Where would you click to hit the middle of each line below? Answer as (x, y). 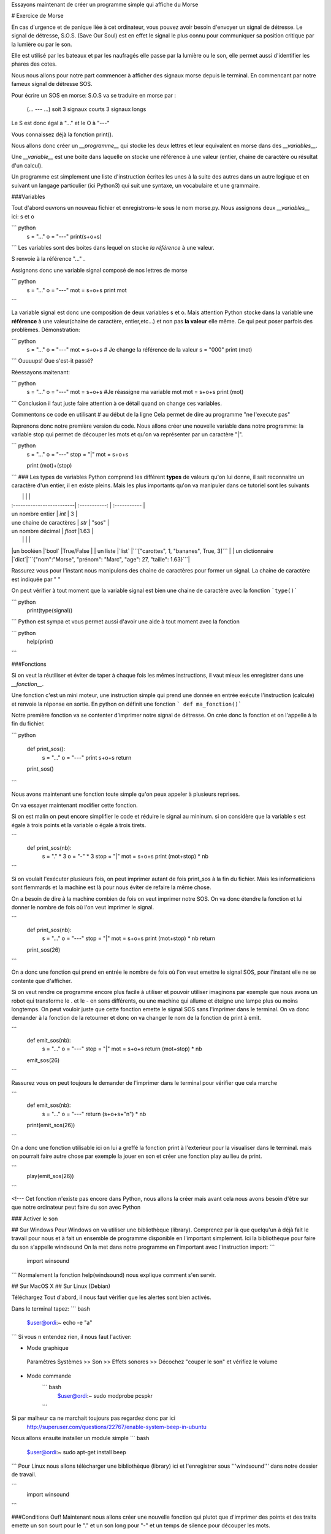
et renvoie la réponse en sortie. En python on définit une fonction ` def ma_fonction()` (127, 704)
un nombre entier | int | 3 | (44, 514)
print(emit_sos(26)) (51, 1125)
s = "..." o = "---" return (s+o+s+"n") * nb (94, 1114)
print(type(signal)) (50, 611)
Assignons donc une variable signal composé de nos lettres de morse (99, 270)
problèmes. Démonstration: (46, 330)
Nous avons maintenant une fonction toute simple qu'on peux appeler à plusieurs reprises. (126, 794)
